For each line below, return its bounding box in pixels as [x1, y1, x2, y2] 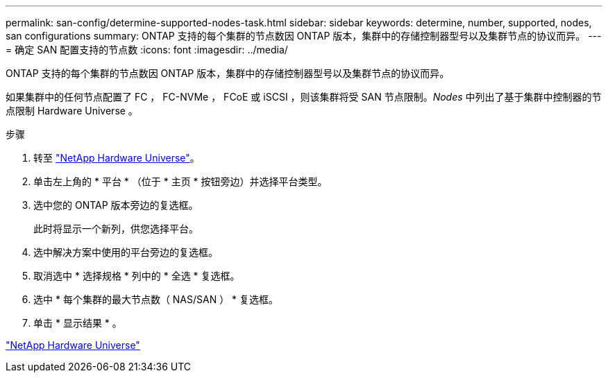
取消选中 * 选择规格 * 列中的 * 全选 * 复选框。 [33, 270, 240, 282]
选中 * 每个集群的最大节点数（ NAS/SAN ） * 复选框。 [33, 293, 279, 305]
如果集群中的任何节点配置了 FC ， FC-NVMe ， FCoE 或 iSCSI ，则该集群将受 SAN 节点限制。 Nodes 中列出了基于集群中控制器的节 [6, 91, 602, 103]
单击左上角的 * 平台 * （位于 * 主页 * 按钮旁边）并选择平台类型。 [33, 175, 328, 187]
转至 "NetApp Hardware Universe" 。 [33, 152, 200, 164]
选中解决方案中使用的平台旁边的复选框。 [33, 246, 218, 258]
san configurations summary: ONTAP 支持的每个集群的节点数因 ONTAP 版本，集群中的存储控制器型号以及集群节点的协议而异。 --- [6, 30, 602, 42]
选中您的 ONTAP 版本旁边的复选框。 [33, 199, 199, 211]
